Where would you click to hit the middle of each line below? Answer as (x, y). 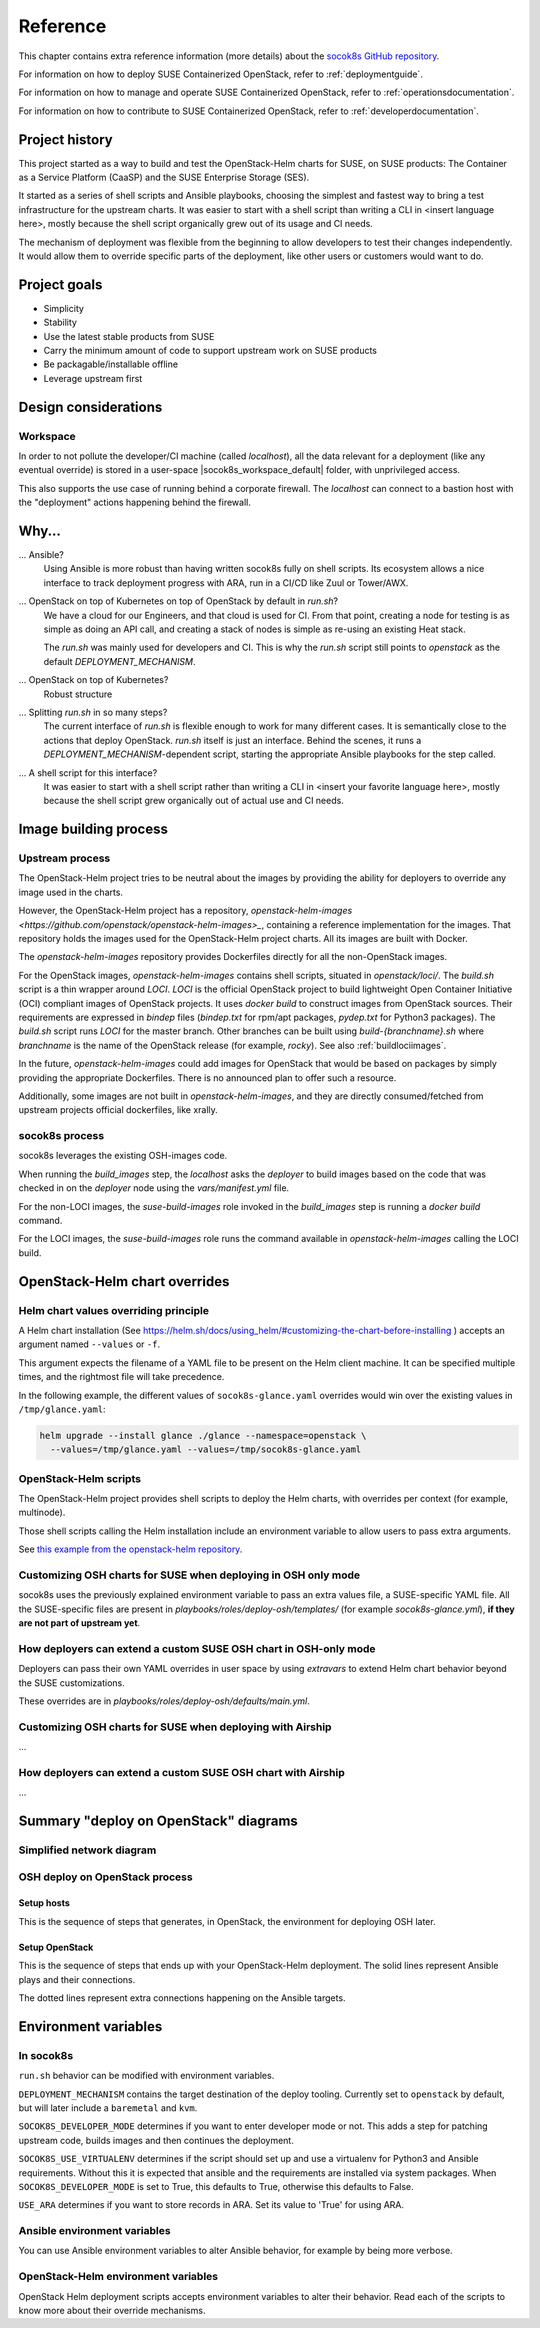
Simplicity (64, 308)
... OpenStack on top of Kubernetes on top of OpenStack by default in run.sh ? (178, 601)
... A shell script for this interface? (88, 772)
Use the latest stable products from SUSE (129, 336)
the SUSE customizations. (71, 1682)
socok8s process (61, 1136)
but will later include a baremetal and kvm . (108, 2107)
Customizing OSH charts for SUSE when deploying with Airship (175, 1727)
